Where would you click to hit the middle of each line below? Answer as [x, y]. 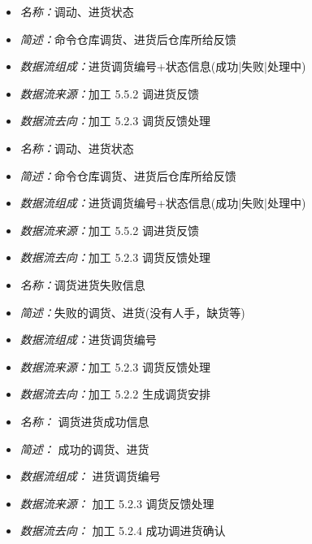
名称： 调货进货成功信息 [84, 421]
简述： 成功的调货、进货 [84, 448]
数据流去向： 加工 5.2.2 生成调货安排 [115, 394]
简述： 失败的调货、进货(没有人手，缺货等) [132, 312]
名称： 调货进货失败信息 [82, 284]
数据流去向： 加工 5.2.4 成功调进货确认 [123, 531]
